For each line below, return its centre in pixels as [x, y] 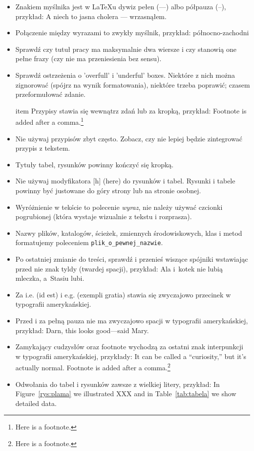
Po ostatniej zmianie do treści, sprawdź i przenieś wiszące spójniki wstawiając [132, 259]
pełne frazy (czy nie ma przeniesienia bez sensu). [88, 58]
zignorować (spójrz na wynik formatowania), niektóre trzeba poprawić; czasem [133, 84]
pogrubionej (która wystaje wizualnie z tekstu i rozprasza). [104, 216]
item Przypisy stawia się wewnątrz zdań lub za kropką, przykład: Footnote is [131, 110]
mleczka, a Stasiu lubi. [50, 278]
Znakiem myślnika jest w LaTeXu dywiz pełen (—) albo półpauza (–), [121, 6]
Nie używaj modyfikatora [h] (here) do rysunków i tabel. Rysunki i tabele [125, 181]
